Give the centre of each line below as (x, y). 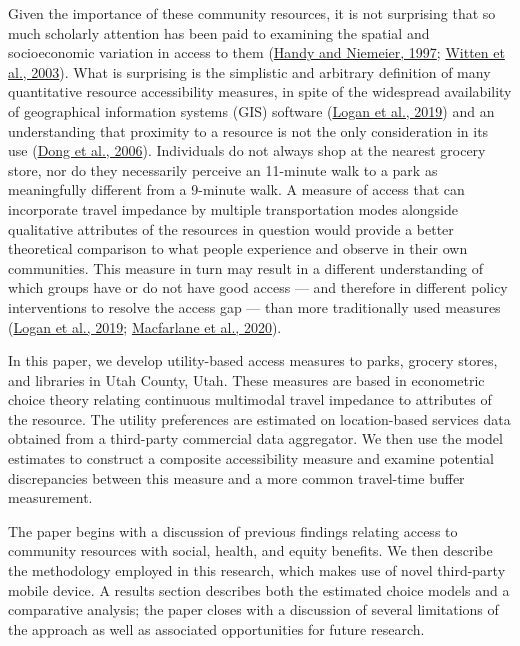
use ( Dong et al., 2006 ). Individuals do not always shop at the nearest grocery (247, 150)
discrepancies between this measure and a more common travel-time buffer (236, 477)
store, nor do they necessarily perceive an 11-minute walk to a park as (223, 169)
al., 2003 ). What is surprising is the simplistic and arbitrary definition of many (249, 71)
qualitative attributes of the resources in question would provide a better (231, 228)
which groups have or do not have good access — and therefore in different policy (258, 287)
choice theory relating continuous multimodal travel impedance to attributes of (250, 399)
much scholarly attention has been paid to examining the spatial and (219, 32)
